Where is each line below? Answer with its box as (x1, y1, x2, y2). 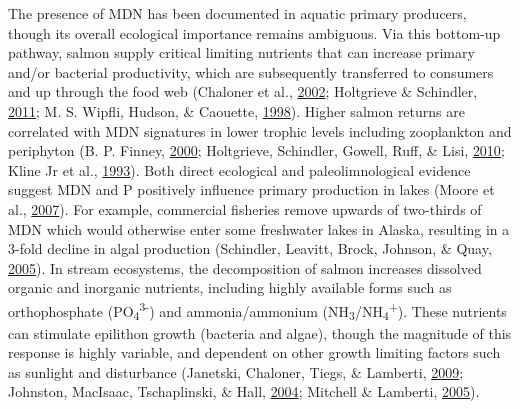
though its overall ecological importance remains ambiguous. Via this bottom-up (8, 22, 501, 43)
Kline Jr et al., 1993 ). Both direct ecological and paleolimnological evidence (8, 159, 471, 180)
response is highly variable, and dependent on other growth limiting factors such (8, 342, 501, 363)
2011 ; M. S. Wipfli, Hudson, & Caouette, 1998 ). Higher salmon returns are (8, 100, 465, 121)
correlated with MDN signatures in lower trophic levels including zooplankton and (8, 120, 512, 141)
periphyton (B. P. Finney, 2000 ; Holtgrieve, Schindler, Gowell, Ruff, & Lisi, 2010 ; (8, 140, 505, 161)
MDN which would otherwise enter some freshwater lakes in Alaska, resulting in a (8, 218, 510, 239)
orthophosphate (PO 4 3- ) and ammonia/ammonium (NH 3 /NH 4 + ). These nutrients (8, 297, 507, 324)
